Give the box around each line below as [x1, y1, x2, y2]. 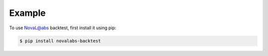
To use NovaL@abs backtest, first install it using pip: [9, 25, 117, 31]
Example [9, 7, 46, 18]
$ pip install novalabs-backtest [19, 38, 101, 44]
